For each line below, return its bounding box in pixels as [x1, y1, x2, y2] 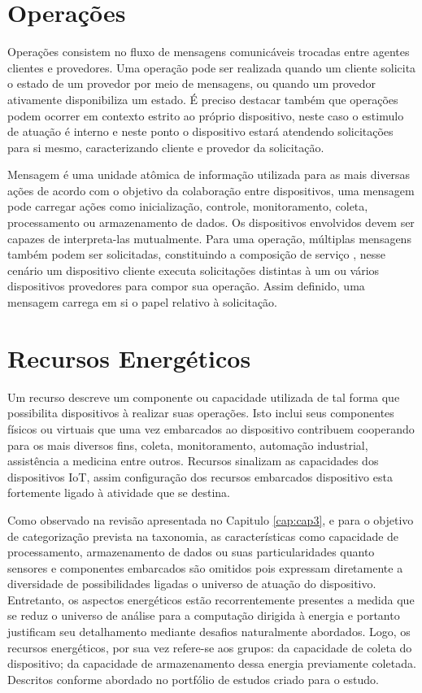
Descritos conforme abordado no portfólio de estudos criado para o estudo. [7, 670, 380, 687]
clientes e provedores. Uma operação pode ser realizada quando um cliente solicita [7, 59, 416, 76]
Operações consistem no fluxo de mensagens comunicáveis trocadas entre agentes [7, 43, 410, 60]
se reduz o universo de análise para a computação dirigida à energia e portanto [7, 607, 400, 624]
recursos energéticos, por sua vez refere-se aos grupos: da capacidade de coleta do [7, 639, 412, 656]
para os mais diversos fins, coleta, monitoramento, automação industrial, [7, 436, 368, 453]
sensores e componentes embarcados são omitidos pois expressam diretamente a [7, 559, 403, 576]
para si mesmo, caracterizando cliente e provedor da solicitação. [7, 138, 324, 155]
